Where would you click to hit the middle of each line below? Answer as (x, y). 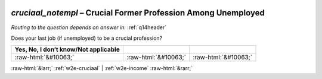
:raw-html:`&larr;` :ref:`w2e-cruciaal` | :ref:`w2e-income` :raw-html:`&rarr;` (102, 68)
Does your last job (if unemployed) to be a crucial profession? (87, 38)
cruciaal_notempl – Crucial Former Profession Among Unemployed (138, 13)
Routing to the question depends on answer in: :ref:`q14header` (89, 27)
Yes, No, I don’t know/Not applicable (67, 49)
